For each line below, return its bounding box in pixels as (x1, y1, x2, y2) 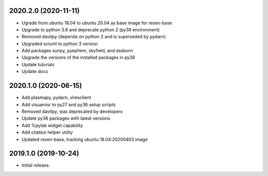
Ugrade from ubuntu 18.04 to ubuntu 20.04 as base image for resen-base (21, 20, 172, 26)
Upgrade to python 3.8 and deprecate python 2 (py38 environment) (21, 26, 160, 32)
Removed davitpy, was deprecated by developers (21, 108, 123, 114)
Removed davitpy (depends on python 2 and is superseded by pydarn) (21, 34, 166, 40)
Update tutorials (21, 61, 55, 67)
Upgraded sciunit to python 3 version (21, 40, 98, 47)
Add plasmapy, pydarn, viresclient (21, 94, 91, 100)
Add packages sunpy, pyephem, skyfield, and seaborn (21, 48, 134, 54)
